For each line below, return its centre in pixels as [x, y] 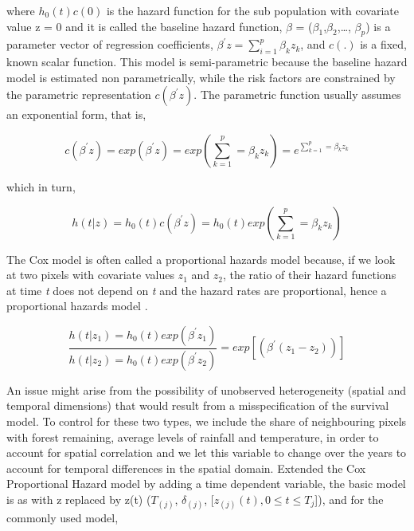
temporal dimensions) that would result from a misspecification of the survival [198, 405]
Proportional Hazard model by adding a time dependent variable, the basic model [206, 484]
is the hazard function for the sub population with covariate [253, 10]
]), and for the [349, 499]
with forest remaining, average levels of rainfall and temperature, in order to [193, 437]
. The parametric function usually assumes [297, 94]
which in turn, [41, 186]
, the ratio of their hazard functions [309, 275]
